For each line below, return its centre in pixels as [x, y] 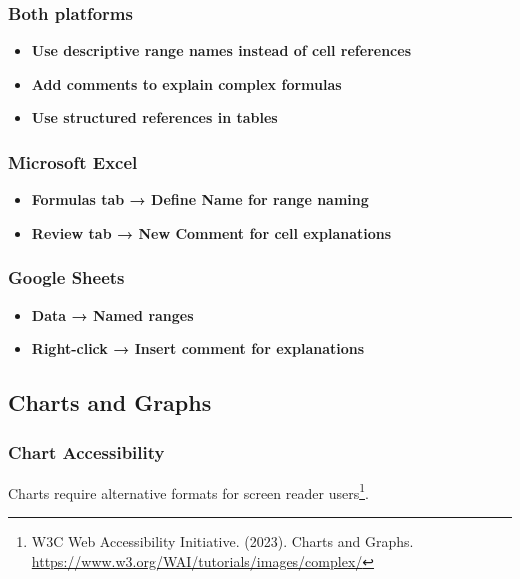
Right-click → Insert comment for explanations [198, 348]
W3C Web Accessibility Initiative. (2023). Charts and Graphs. [222, 541]
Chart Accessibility [86, 451]
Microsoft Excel [73, 161]
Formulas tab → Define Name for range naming [200, 199]
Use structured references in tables [154, 117]
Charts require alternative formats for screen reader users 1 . [188, 491]
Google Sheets [66, 277]
